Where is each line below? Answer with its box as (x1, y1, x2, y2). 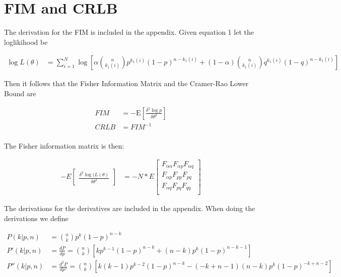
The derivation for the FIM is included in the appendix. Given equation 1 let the (4, 27, 254, 37)
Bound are (4, 88, 36, 98)
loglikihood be (4, 36, 48, 47)
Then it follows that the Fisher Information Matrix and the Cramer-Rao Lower (4, 78, 249, 89)
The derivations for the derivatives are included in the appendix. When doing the (4, 203, 255, 214)
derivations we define (4, 213, 69, 223)
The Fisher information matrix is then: (4, 141, 124, 151)
